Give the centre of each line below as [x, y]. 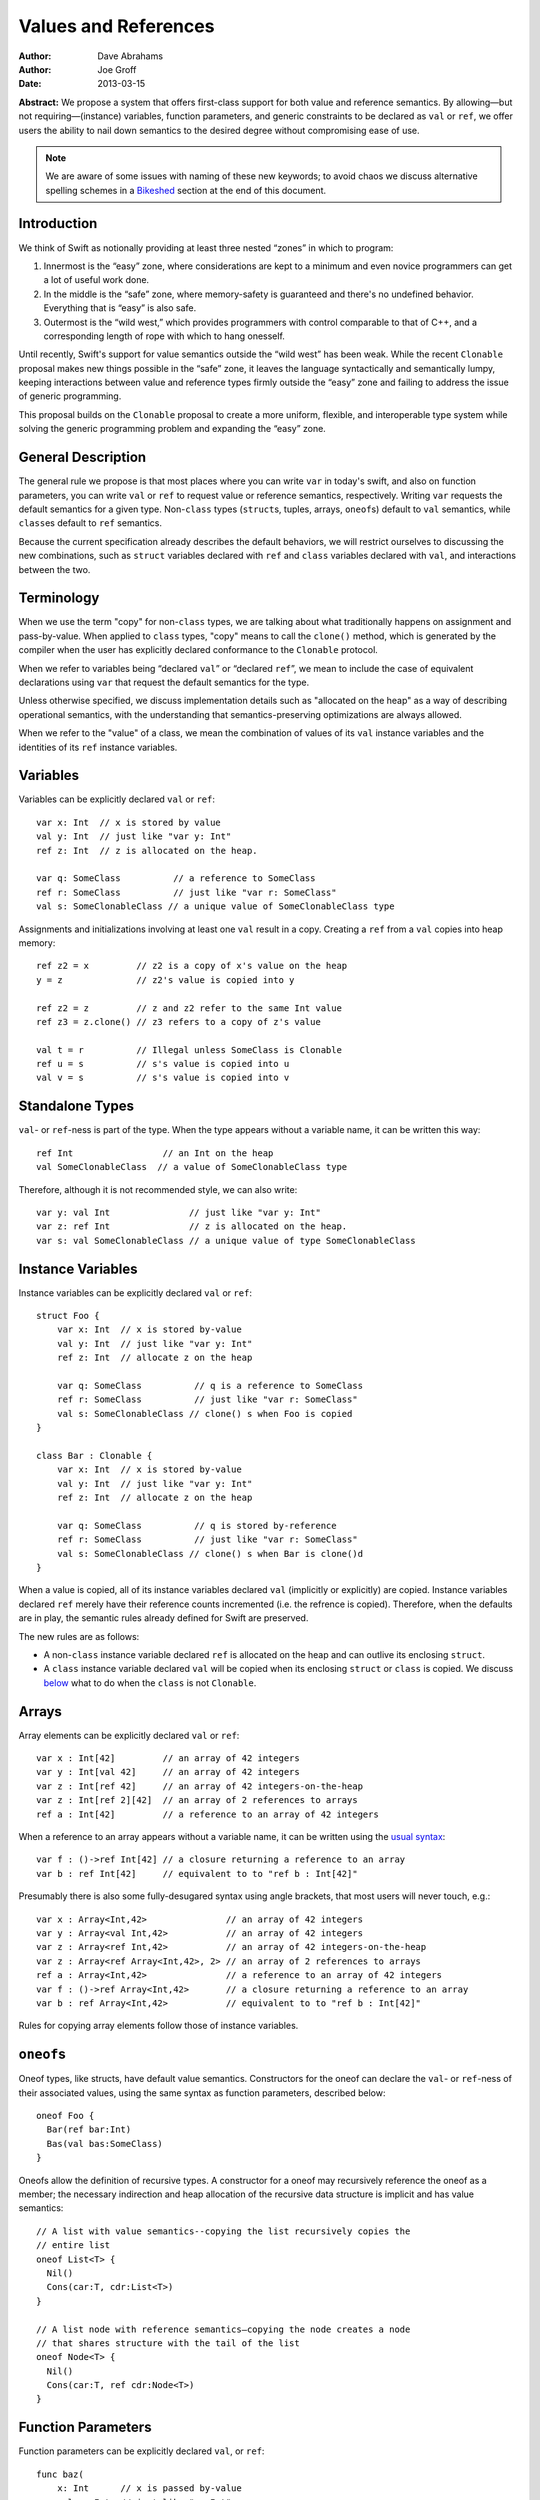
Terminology [59, 598]
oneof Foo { [65, 2116]
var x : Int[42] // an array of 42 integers [168, 1758]
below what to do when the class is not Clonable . [150, 1682]
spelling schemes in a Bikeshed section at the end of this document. [186, 190]
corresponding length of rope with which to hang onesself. [164, 336]
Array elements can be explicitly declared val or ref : [129, 1735]
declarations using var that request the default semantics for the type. [164, 682]
